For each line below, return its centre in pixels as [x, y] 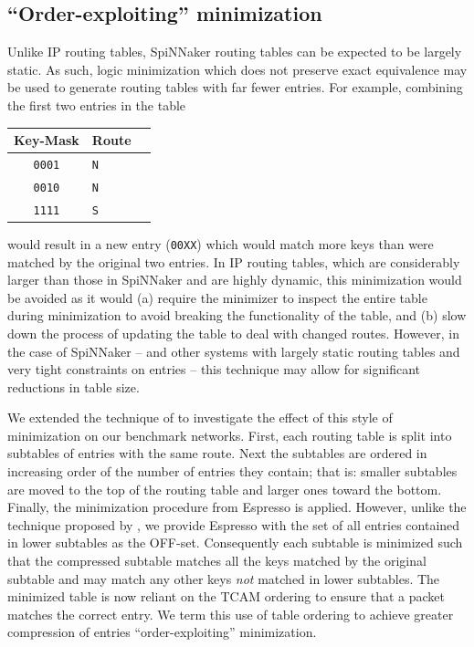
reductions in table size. [74, 386]
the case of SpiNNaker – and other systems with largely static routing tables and [234, 351]
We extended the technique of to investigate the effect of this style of [200, 417]
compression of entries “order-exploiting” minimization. [162, 632]
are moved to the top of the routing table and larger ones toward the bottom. [225, 489]
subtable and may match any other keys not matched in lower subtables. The [224, 578]
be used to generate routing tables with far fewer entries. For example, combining [235, 87]
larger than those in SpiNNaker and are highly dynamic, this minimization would [235, 280]
